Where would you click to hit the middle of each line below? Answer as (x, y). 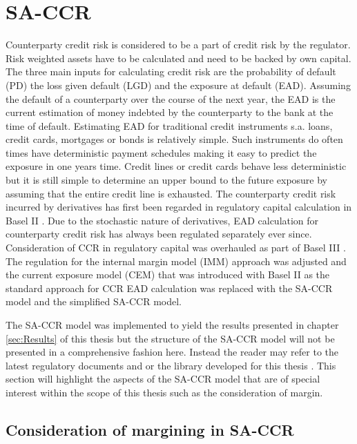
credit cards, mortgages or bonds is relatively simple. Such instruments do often (174, 139)
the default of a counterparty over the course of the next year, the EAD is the (171, 98)
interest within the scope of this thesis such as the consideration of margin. (164, 392)
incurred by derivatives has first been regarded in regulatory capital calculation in (179, 207)
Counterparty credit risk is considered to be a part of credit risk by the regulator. (178, 45)
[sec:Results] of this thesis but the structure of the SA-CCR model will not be (170, 338)
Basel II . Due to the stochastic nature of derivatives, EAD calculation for (162, 220)
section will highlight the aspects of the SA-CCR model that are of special (163, 379)
